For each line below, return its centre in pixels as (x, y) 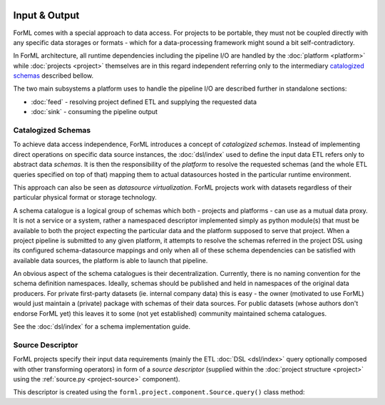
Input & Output (46, 15)
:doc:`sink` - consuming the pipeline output (94, 112)
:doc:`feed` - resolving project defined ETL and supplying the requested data (144, 102)
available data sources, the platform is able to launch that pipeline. (111, 260)
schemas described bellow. (53, 76)
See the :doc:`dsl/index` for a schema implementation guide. (102, 327)
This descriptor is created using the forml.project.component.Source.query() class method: (159, 392)
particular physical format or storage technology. (85, 198)
